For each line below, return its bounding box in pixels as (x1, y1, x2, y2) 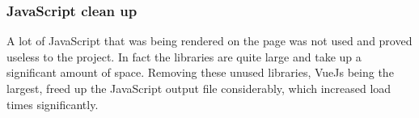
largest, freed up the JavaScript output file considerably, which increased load (6, 80, 391, 96)
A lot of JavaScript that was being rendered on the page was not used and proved (6, 32, 413, 49)
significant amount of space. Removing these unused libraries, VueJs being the (6, 64, 394, 81)
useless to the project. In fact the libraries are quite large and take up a (6, 48, 362, 65)
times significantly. (6, 95, 99, 112)
